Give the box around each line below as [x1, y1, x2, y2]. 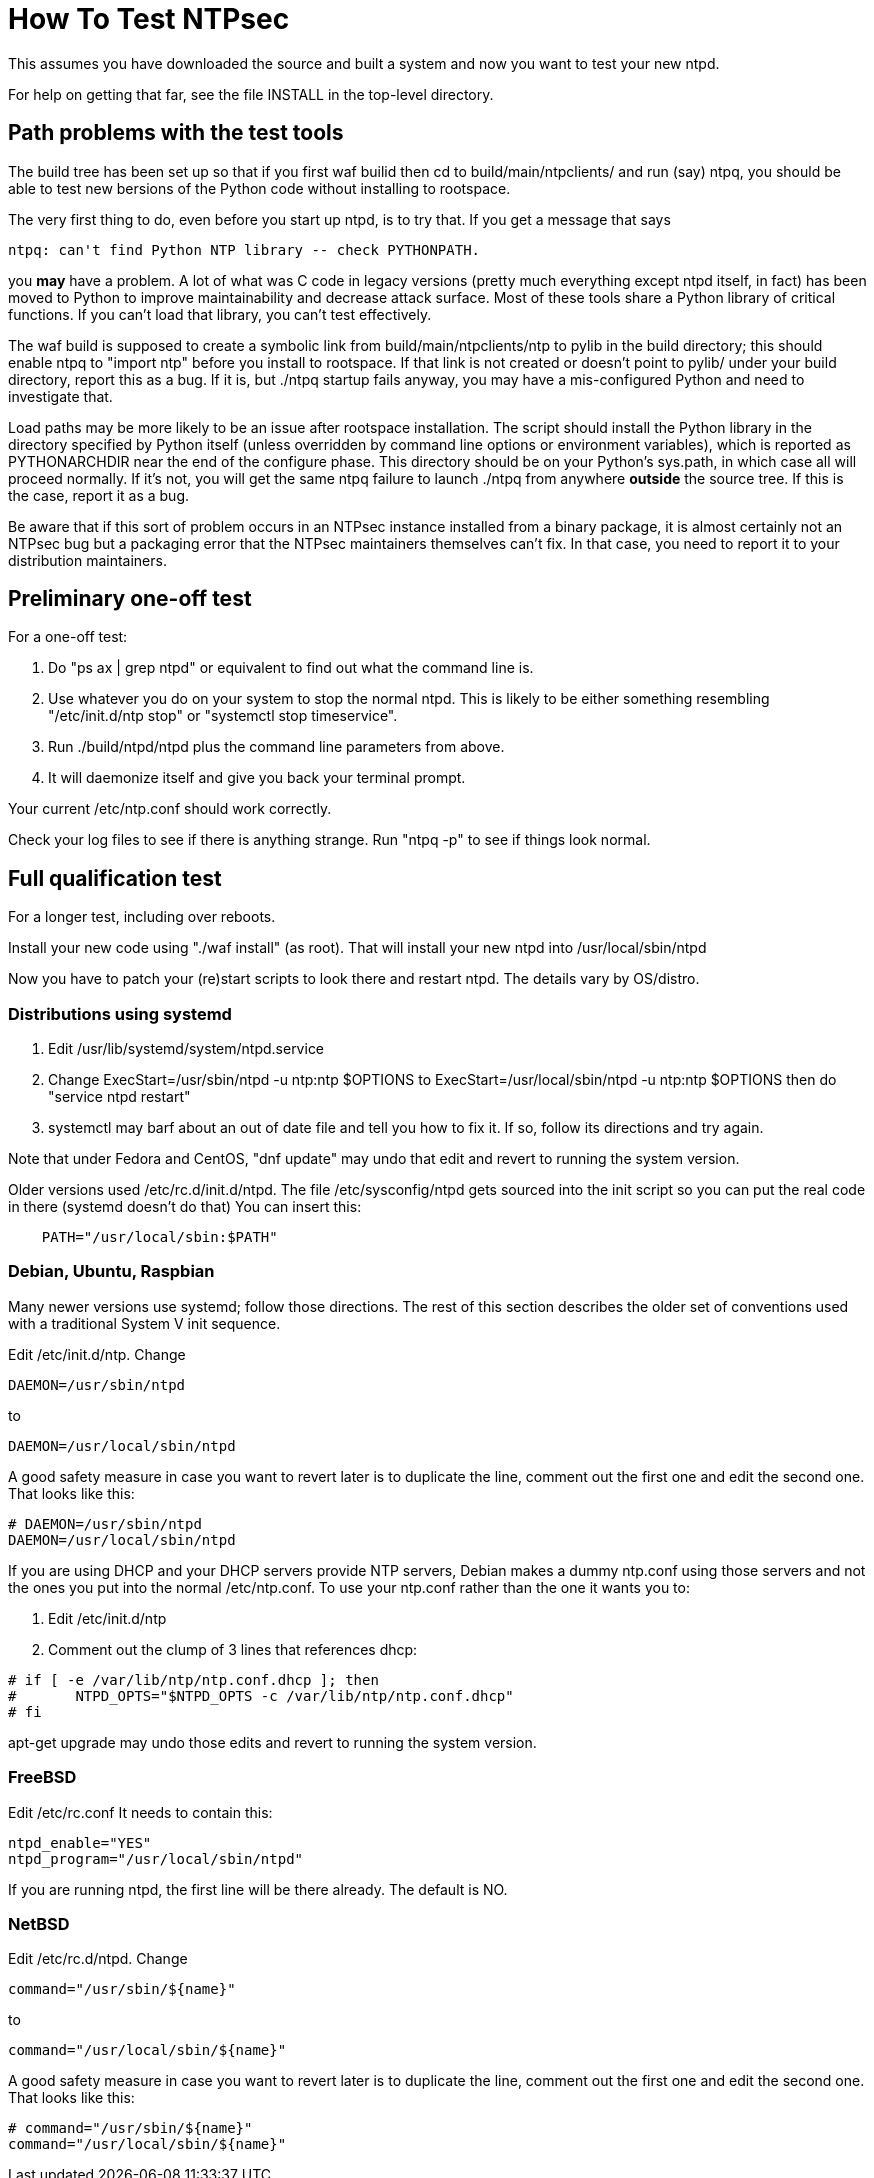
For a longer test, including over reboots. [8, 908, 276, 926]
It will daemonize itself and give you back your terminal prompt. [48, 769, 466, 787]
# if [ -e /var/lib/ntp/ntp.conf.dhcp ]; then [8, 1671, 379, 1688]
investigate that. [8, 387, 113, 405]
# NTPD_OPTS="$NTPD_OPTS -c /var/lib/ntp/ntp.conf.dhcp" [8, 1687, 514, 1704]
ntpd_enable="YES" [8, 1834, 152, 1851]
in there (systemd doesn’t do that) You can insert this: [8, 1198, 362, 1216]
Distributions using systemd [8, 1003, 232, 1024]
